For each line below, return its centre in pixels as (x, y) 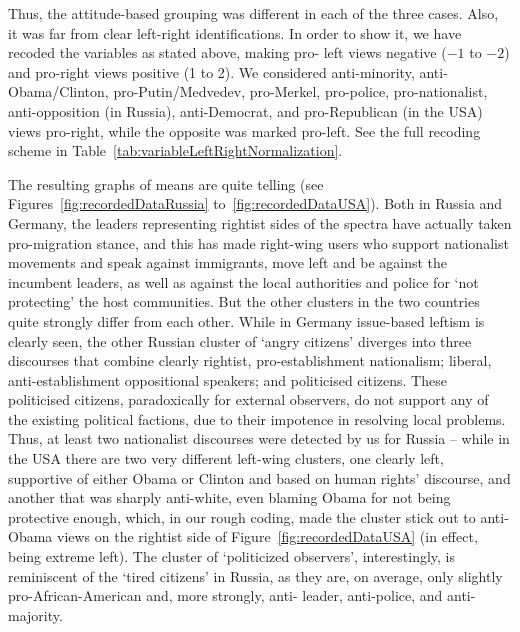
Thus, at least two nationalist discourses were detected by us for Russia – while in (259, 438)
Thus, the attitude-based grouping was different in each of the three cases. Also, (253, 13)
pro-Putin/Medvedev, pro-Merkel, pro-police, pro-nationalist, (300, 91)
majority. (35, 614)
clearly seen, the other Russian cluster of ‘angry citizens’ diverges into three (240, 340)
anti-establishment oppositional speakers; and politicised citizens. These (227, 379)
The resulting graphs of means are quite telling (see (166, 183)
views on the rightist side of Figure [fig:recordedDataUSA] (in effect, (267, 536)
